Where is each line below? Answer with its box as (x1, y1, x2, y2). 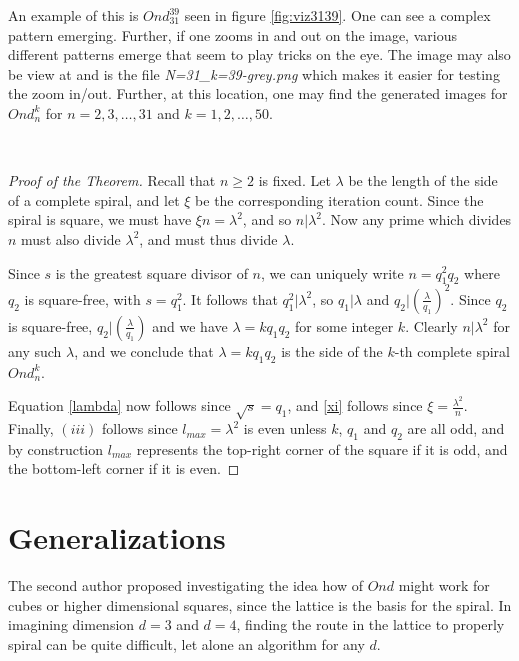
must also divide (21, 228, 121, 249)
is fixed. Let (258, 170, 331, 191)
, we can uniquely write (261, 262, 404, 283)
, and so (242, 209, 292, 230)
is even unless (243, 418, 327, 439)
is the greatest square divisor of (55, 262, 248, 283)
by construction (8, 438, 104, 459)
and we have (152, 315, 228, 336)
